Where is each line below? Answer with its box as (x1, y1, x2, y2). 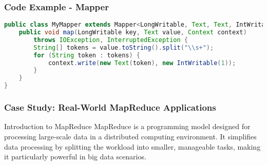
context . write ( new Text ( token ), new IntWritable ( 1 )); (48, 59, 236, 67)
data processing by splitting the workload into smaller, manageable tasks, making (4, 141, 261, 152)
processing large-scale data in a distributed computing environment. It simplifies (4, 131, 257, 141)
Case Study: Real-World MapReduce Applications (4, 101, 216, 114)
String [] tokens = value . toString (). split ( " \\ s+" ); (33, 44, 214, 51)
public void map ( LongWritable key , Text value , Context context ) (18, 29, 247, 36)
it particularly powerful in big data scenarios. (4, 151, 146, 162)
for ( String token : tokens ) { (33, 51, 140, 59)
